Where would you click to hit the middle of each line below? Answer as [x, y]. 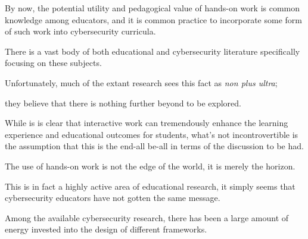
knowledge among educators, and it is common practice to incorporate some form [153, 19]
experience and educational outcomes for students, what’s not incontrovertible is [152, 134]
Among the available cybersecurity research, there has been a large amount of [147, 217]
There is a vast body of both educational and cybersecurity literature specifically [153, 51]
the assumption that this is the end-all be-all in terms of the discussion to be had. [154, 146]
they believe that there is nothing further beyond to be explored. [123, 103]
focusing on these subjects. [53, 63]
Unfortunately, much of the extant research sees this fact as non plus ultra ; [141, 82]
